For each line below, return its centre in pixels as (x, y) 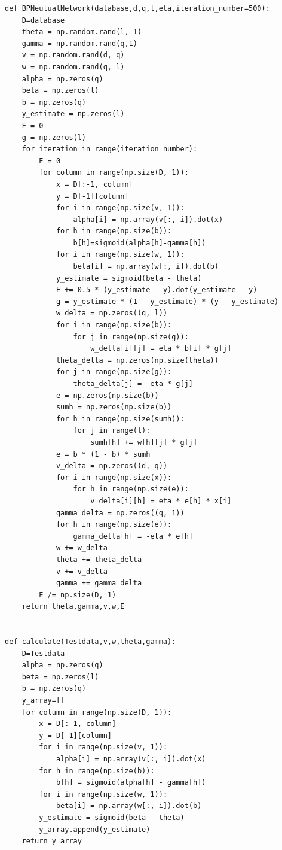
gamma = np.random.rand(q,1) (79, 43)
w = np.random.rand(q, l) (73, 67)
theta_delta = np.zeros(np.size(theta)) (137, 360)
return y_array (52, 841)
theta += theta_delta (99, 559)
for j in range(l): (112, 431)
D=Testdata (43, 653)
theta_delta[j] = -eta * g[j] (133, 384)
